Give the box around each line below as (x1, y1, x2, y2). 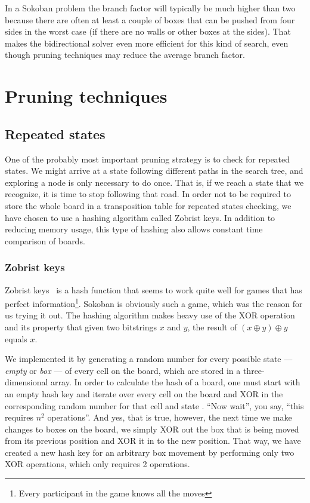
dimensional (5, 376, 48, 388)
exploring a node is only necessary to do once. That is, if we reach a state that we (5, 176, 304, 188)
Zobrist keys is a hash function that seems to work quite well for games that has (5, 283, 302, 296)
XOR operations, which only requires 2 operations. (5, 458, 190, 470)
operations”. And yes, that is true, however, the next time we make (47, 411, 292, 424)
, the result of (187, 320, 237, 333)
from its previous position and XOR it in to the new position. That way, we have (5, 434, 301, 447)
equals (5, 332, 27, 345)
